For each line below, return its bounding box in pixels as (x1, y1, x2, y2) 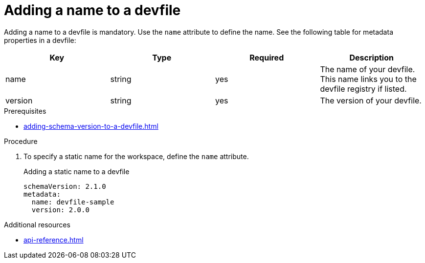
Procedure (4, 137, 38, 145)
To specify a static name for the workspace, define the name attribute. (23, 152, 249, 161)
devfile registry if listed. (320, 83, 407, 94)
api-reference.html (23, 235, 84, 244)
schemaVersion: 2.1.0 (23, 182, 106, 190)
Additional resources (4, 220, 70, 229)
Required (249, 52, 284, 62)
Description (349, 52, 394, 62)
